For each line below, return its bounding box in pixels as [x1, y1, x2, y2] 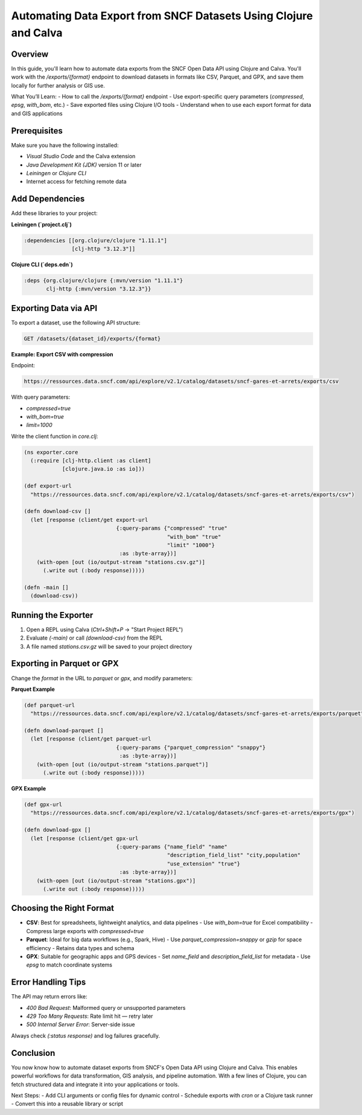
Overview [11, 49, 49, 59]
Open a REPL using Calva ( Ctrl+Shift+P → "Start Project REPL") [26, 626, 183, 633]
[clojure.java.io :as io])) [62, 466, 145, 472]
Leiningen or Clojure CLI [26, 169, 87, 176]
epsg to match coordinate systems [26, 961, 113, 969]
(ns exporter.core [24, 449, 78, 455]
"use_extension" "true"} [167, 860, 241, 867]
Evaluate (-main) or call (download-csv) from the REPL [26, 634, 163, 641]
